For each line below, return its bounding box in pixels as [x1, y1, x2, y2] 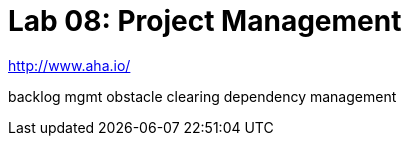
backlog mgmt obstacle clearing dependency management [8, 87, 397, 105]
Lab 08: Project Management [8, 4, 402, 38]
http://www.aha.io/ [8, 56, 131, 74]
